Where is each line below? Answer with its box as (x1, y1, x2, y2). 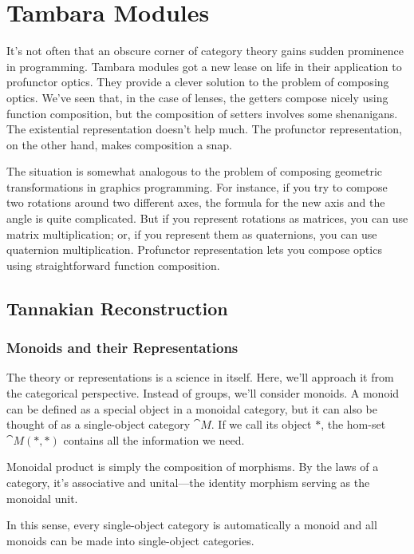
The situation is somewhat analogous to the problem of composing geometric (6, 163, 382, 180)
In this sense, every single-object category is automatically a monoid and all (6, 516, 377, 533)
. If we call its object (211, 416, 312, 433)
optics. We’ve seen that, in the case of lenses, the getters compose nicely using (6, 89, 388, 105)
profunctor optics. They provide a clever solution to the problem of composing (6, 73, 389, 90)
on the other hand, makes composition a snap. (6, 136, 232, 152)
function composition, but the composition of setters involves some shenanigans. (6, 105, 398, 121)
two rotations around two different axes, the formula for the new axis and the (6, 194, 385, 211)
